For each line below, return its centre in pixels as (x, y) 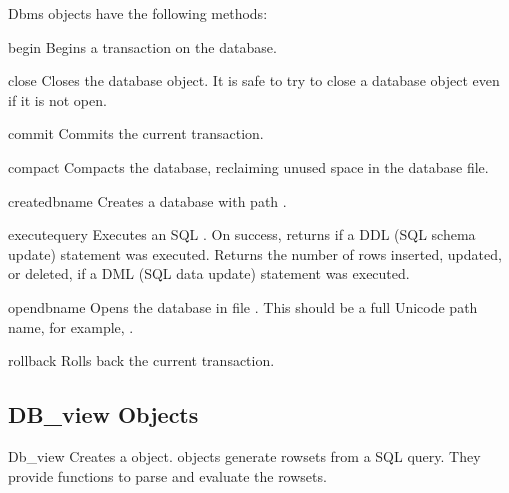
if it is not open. (57, 99)
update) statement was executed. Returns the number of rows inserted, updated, (255, 253)
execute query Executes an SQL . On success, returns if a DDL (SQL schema (242, 234)
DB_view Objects (103, 414)
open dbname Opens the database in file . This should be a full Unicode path (243, 306)
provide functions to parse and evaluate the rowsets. (167, 475)
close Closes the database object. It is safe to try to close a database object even (254, 80)
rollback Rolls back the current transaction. (141, 360)
